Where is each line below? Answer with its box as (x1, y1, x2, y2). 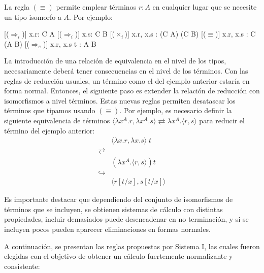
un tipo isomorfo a (4, 11, 61, 22)
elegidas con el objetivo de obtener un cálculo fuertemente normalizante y (4, 251, 233, 261)
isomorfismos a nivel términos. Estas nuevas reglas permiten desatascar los (4, 95, 236, 106)
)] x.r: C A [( (22, 28, 62, 39)
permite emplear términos (56, 2, 137, 12)
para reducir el (199, 115, 245, 125)
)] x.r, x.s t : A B (43, 38, 96, 49)
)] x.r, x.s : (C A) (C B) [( (124, 28, 206, 39)
